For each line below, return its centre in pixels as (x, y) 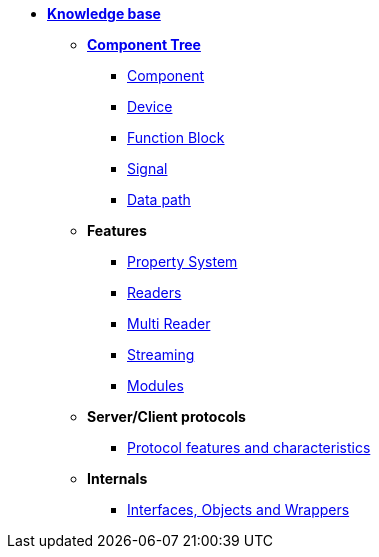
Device (150, 106)
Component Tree (144, 44)
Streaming (161, 354)
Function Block (176, 137)
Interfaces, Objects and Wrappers (238, 509)
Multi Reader (169, 323)
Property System (182, 261)
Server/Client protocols (166, 416)
